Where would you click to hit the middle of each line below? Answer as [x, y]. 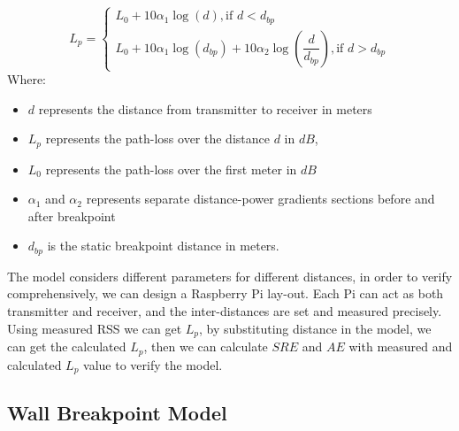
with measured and [401, 346]
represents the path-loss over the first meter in [171, 169]
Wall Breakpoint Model [117, 413]
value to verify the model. [153, 364]
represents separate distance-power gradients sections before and [260, 199]
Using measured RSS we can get [95, 328]
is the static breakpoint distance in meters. [163, 246]
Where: [27, 79]
